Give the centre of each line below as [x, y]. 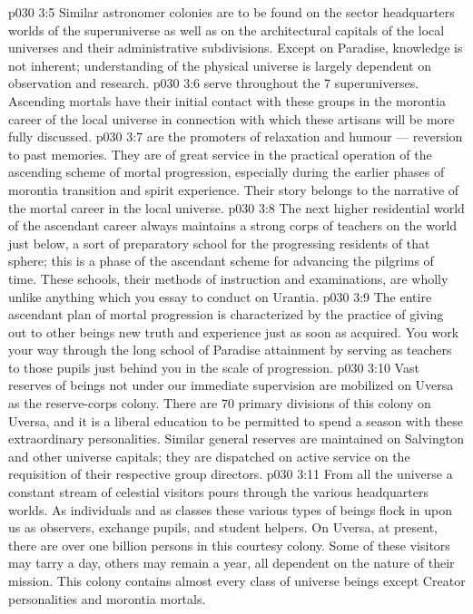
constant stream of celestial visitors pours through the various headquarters [218, 492]
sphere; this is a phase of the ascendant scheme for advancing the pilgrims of [221, 261]
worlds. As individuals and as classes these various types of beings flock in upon [230, 509]
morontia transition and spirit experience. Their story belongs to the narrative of [234, 189]
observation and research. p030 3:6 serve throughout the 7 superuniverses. [214, 83]
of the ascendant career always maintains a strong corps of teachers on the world [233, 225]
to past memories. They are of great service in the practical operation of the [220, 154]
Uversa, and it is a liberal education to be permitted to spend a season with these [236, 420]
